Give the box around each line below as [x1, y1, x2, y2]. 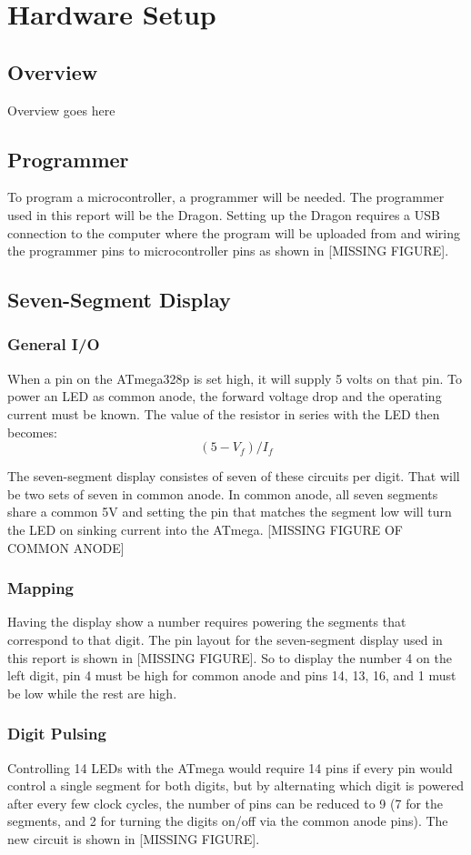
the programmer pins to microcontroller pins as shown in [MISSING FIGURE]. [7, 241, 449, 260]
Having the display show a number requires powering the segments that [7, 612, 406, 631]
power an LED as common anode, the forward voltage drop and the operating [7, 387, 442, 406]
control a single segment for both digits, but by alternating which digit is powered [7, 776, 465, 795]
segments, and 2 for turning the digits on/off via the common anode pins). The [7, 811, 448, 830]
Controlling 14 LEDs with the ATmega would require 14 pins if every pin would [7, 758, 453, 777]
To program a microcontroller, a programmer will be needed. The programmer [7, 187, 445, 206]
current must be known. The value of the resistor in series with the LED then [7, 404, 440, 423]
